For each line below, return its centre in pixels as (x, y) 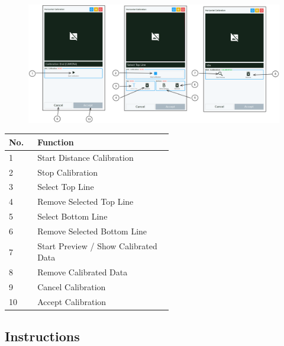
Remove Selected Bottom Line (92, 231)
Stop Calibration (68, 172)
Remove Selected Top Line (85, 201)
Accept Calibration (72, 301)
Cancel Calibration (72, 287)
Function (56, 142)
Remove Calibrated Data (83, 272)
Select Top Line (66, 187)
